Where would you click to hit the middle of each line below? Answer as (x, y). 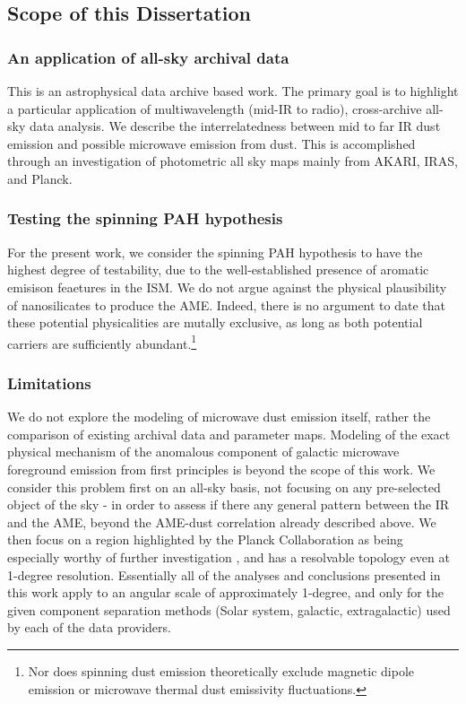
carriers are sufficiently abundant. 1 (102, 342)
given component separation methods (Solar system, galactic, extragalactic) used (229, 609)
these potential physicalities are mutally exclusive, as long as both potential (215, 322)
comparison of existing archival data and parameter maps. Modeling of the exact (229, 434)
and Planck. (40, 178)
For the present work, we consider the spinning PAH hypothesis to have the (215, 252)
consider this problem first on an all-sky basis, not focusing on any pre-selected (224, 487)
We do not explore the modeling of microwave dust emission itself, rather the (219, 417)
